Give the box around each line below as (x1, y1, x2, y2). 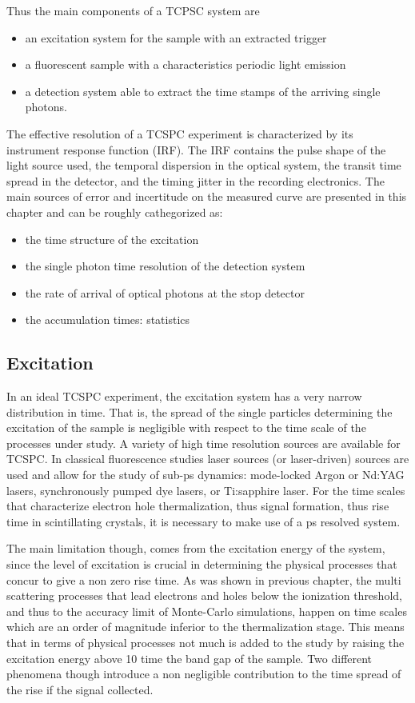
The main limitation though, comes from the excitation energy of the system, (6, 540, 385, 557)
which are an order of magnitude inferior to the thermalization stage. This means (6, 618, 405, 635)
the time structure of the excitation (25, 230, 199, 247)
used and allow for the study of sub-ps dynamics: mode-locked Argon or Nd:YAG (6, 466, 405, 483)
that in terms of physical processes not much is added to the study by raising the (6, 634, 405, 651)
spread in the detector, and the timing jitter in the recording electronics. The (6, 172, 385, 189)
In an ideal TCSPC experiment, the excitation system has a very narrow (6, 388, 362, 405)
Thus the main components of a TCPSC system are (6, 2, 260, 18)
